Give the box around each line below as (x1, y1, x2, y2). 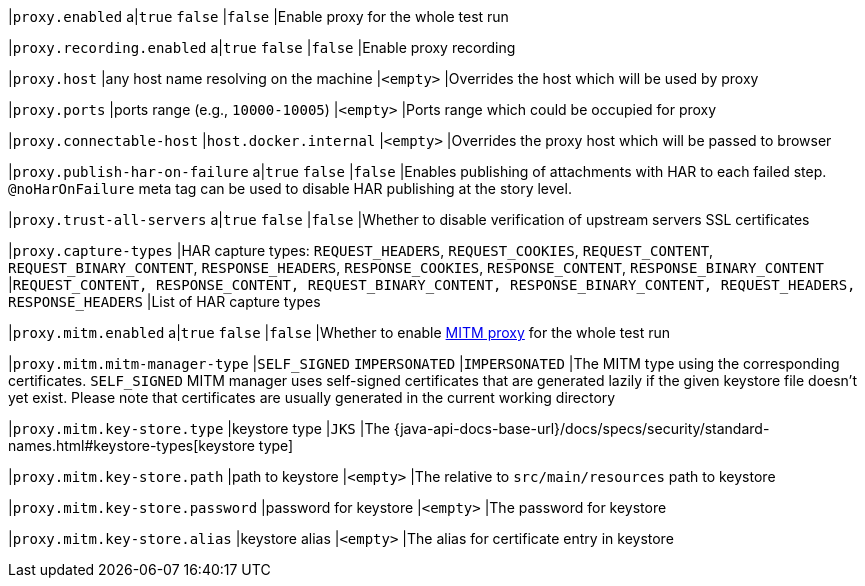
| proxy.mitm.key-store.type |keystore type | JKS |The (8, 420, 390, 437)
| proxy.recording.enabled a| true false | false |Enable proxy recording (8, 39, 516, 56)
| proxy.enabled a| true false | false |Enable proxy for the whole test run (8, 8, 509, 25)
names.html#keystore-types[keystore (8, 437, 255, 454)
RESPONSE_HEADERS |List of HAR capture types (8, 293, 321, 310)
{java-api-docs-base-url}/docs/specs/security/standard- (393, 420, 770, 437)
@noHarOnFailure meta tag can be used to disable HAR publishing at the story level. (8, 180, 572, 197)
